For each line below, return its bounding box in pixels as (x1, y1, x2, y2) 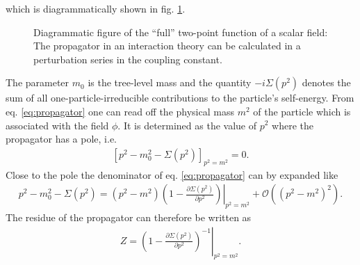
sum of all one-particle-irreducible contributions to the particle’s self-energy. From (6, 90, 354, 105)
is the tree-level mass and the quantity (88, 75, 252, 90)
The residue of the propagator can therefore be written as (6, 210, 252, 224)
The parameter (6, 75, 69, 90)
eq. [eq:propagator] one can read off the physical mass (6, 104, 234, 118)
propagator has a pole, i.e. (6, 131, 117, 146)
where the (272, 118, 314, 132)
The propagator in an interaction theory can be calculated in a (33, 38, 301, 53)
